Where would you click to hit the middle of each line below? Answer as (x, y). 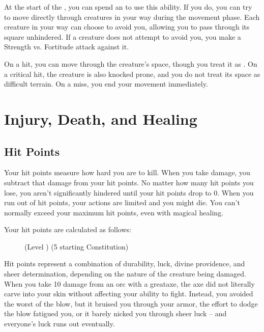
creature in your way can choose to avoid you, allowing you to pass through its (127, 27)
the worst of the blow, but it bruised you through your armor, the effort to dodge (131, 303)
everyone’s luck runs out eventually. (60, 324)
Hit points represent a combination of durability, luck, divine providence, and (125, 264)
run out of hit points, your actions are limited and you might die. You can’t (122, 202)
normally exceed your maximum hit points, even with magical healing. (114, 212)
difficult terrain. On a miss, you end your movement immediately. (106, 84)
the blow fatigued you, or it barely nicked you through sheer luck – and (115, 313)
